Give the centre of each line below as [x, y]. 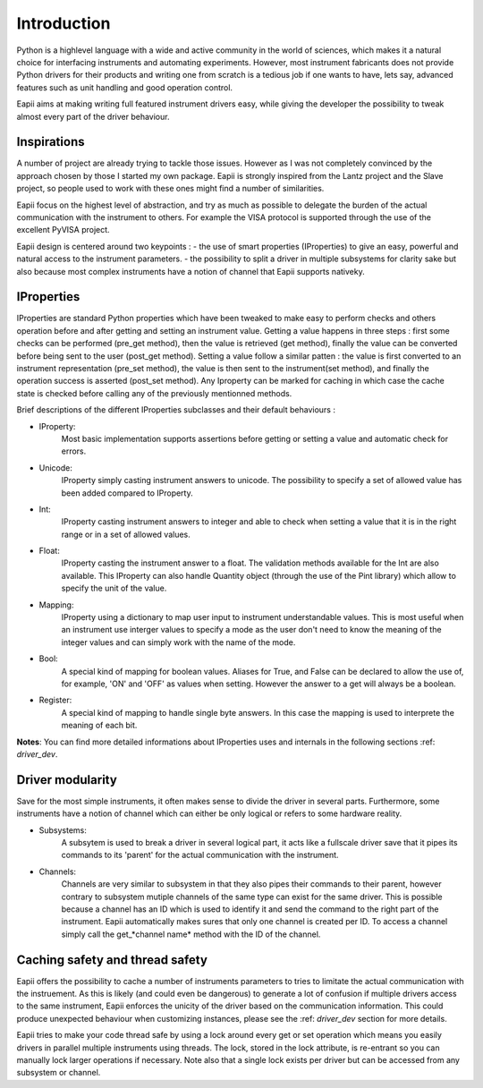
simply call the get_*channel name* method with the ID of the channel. [191, 934]
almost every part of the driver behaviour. [93, 116]
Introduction [64, 23]
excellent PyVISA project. [64, 230]
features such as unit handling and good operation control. [124, 87]
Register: [55, 700]
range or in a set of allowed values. [126, 534]
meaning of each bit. [99, 726]
